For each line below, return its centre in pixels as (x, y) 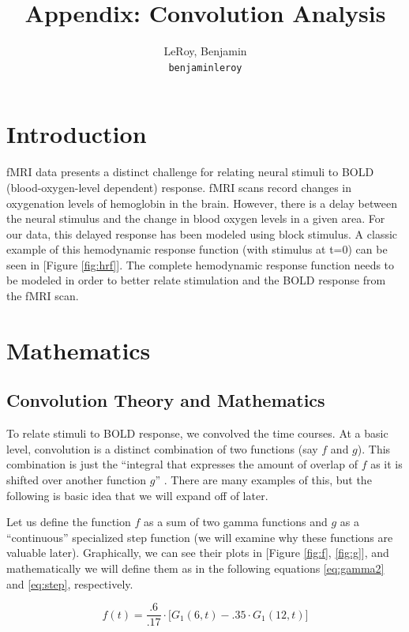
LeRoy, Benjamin (205, 51)
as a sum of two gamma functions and (235, 522)
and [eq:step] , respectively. (70, 583)
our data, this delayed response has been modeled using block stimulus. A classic (202, 233)
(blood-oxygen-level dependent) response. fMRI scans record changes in (179, 187)
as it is (386, 464)
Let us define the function (69, 522)
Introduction (77, 134)
